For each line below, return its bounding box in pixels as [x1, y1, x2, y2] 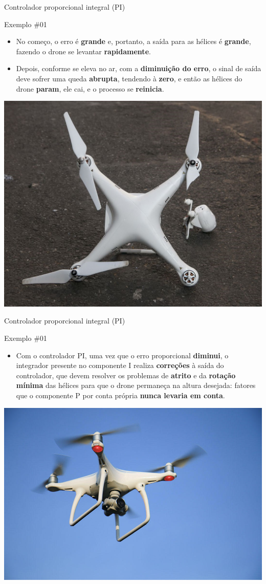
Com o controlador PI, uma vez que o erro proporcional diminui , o [16, 350, 229, 360]
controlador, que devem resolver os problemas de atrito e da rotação [16, 370, 236, 380]
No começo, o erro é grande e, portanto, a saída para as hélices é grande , [16, 36, 251, 47]
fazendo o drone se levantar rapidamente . [16, 46, 151, 56]
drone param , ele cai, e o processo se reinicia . [16, 83, 164, 94]
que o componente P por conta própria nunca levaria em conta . [16, 390, 225, 400]
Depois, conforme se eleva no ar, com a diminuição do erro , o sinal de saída [16, 63, 261, 74]
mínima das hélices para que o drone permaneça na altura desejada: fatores [16, 380, 256, 391]
